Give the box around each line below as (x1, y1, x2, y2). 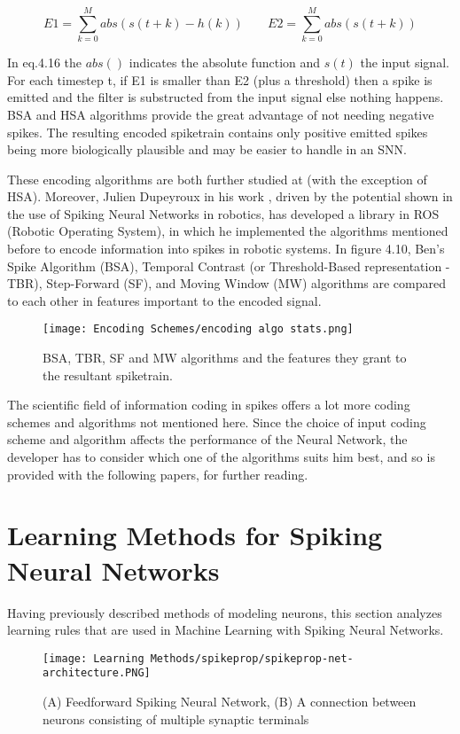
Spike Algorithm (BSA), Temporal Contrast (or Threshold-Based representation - (7, 256, 450, 275)
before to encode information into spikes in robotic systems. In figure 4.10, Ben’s (7, 239, 445, 258)
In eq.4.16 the (7, 53, 82, 72)
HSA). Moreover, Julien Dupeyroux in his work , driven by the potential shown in (7, 187, 453, 206)
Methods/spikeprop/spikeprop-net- (150, 652, 354, 665)
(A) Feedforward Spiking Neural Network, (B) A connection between (43, 692, 417, 711)
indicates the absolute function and (129, 53, 321, 72)
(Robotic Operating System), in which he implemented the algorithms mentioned (7, 222, 448, 240)
